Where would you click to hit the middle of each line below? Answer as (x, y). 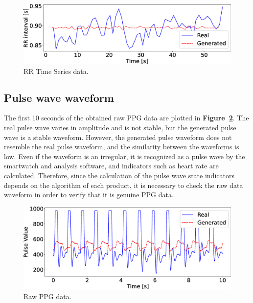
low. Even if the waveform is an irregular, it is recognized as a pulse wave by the (125, 156)
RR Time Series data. (56, 71)
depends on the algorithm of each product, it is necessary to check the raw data (124, 185)
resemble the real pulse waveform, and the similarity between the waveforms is (122, 147)
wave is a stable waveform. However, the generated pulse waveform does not (118, 137)
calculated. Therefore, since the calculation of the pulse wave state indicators (119, 175)
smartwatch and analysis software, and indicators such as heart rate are (111, 166)
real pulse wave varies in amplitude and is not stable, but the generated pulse (120, 127)
